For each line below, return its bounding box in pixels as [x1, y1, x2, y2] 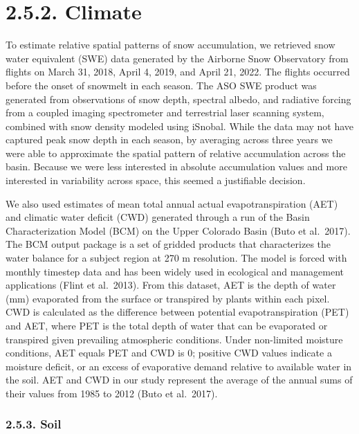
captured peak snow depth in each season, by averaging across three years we [6, 132, 333, 147]
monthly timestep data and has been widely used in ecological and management [6, 264, 344, 278]
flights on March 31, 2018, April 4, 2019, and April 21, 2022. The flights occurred [6, 64, 350, 79]
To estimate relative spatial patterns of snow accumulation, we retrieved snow [6, 37, 335, 52]
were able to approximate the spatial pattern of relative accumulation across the [6, 145, 346, 160]
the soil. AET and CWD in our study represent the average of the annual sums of [6, 372, 353, 387]
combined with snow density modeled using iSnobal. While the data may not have [6, 118, 354, 133]
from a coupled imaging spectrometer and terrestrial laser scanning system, [6, 105, 324, 120]
